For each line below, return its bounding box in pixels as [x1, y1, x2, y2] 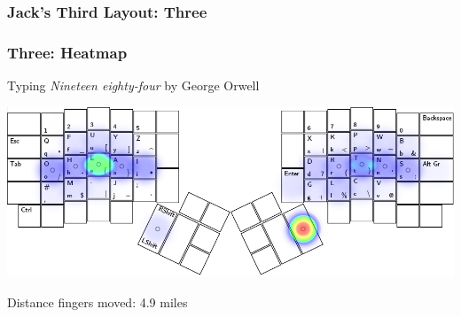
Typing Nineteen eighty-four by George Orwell [7, 76, 260, 95]
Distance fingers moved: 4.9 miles [7, 292, 188, 311]
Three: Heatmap [7, 41, 128, 63]
